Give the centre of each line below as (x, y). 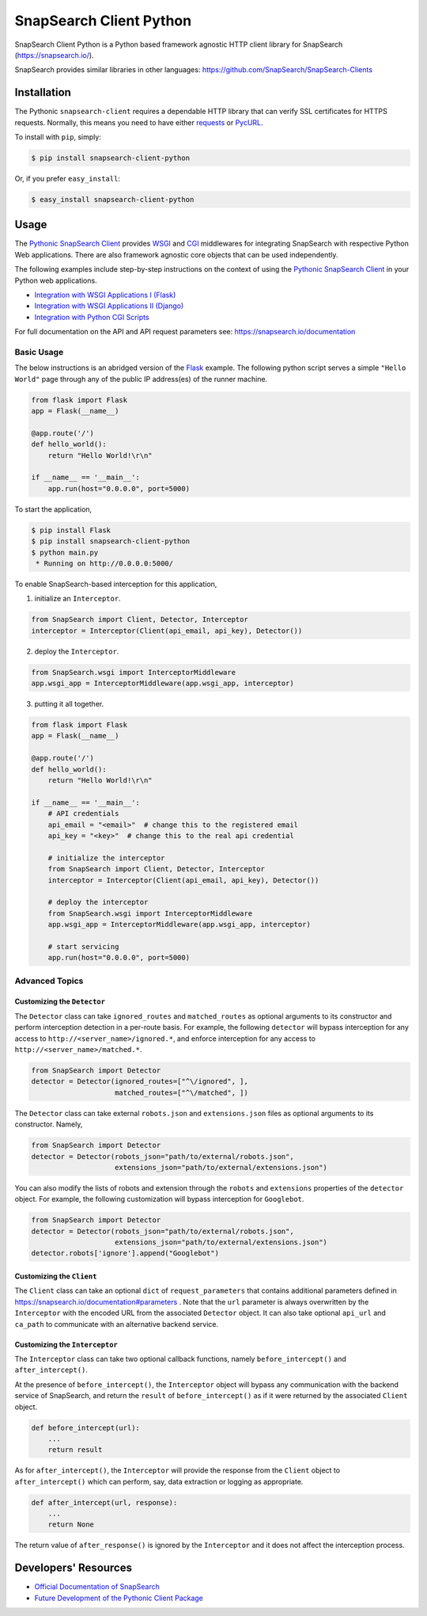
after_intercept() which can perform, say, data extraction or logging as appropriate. (159, 1481)
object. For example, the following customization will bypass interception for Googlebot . (159, 1199)
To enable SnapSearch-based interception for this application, (116, 584)
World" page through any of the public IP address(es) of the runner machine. (141, 379)
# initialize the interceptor (106, 858)
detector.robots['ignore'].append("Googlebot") (125, 1253)
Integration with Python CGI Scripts (92, 317)
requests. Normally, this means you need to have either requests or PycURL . (139, 122)
